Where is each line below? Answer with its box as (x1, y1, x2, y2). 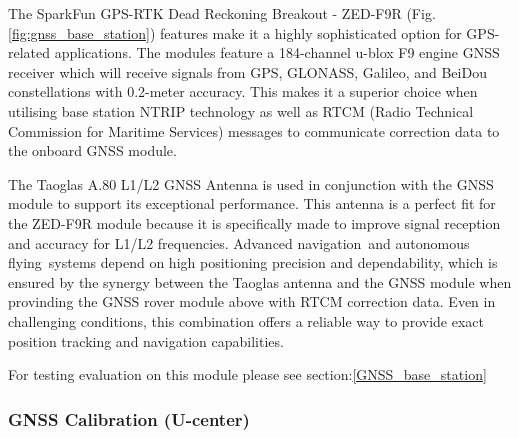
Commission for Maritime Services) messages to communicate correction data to (8, 120, 500, 141)
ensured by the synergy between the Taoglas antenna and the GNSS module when (8, 271, 512, 292)
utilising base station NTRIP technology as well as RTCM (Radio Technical (8, 100, 474, 121)
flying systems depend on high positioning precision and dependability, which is (8, 252, 498, 273)
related (8, 42, 51, 63)
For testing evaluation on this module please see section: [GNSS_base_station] (8, 364, 487, 385)
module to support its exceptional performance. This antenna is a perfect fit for (8, 193, 496, 214)
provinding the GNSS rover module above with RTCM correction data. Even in (8, 291, 496, 312)
